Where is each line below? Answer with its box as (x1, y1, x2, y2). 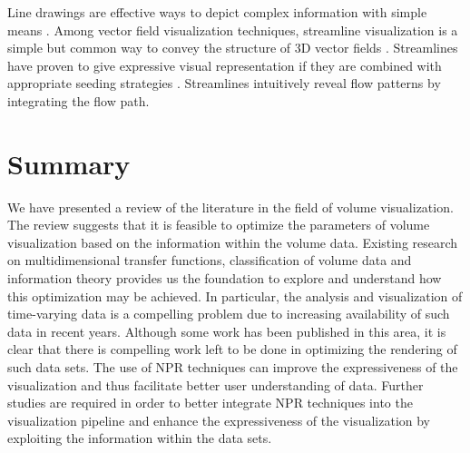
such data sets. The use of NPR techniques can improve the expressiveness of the (7, 358, 458, 377)
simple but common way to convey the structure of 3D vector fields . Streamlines (7, 38, 458, 57)
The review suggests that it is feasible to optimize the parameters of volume (7, 215, 430, 234)
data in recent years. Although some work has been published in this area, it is (7, 321, 446, 340)
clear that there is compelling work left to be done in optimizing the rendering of (7, 340, 457, 359)
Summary (7, 144, 131, 182)
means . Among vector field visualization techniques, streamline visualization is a (7, 20, 458, 39)
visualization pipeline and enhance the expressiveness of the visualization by (7, 410, 431, 429)
